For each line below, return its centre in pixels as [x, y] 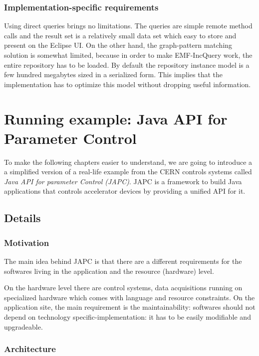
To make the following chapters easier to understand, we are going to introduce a [128, 162]
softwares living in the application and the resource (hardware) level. [109, 271]
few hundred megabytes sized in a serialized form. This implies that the [113, 74]
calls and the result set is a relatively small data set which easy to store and [120, 35]
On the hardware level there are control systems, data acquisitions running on [123, 288]
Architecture [30, 349]
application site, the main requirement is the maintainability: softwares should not [130, 307]
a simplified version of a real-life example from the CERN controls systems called [128, 172]
